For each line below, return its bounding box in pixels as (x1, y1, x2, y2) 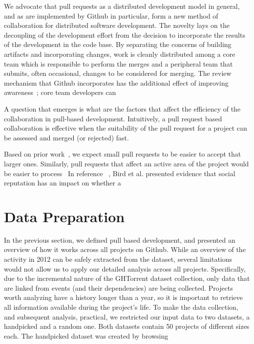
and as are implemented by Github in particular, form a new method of (4, 10, 218, 21)
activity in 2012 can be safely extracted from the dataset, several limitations (4, 254, 233, 264)
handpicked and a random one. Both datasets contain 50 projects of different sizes (4, 321, 250, 331)
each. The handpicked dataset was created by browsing (4, 330, 169, 341)
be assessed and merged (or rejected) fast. (4, 132, 129, 142)
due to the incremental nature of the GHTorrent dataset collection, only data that (4, 273, 250, 283)
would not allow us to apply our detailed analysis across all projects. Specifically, (4, 263, 246, 274)
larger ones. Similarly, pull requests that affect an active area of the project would (4, 158, 249, 168)
